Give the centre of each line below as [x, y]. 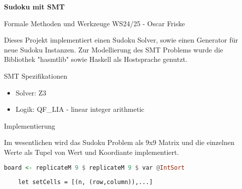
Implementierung [30, 125]
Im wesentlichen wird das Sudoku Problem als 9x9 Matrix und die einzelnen [119, 142]
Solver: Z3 [31, 92]
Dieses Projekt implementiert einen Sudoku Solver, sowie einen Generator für [121, 40]
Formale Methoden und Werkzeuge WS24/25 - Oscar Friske [95, 23]
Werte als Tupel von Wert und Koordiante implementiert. [92, 152]
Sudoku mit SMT [34, 6]
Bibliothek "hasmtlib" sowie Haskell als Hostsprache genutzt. [96, 59]
